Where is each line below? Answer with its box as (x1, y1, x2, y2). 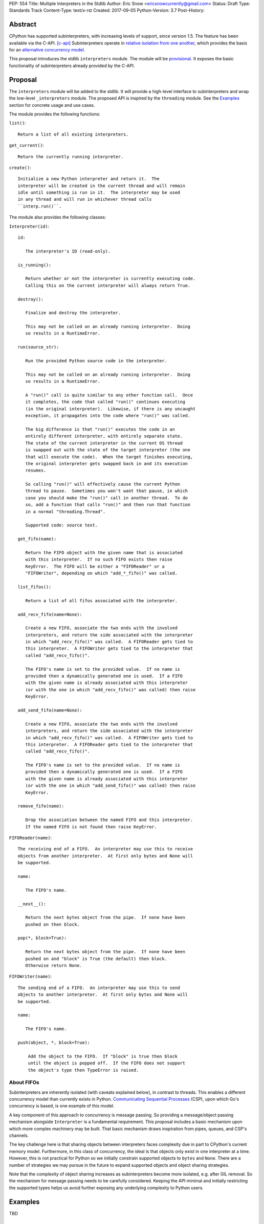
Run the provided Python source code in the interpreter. (25, 358, 167, 364)
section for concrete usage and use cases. (9, 102, 95, 108)
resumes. (25, 468, 46, 473)
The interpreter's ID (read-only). (25, 248, 111, 254)
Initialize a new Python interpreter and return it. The (18, 176, 160, 182)
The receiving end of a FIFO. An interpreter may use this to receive (18, 846, 193, 852)
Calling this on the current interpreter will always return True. (25, 282, 191, 288)
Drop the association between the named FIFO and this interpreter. (25, 817, 193, 823)
